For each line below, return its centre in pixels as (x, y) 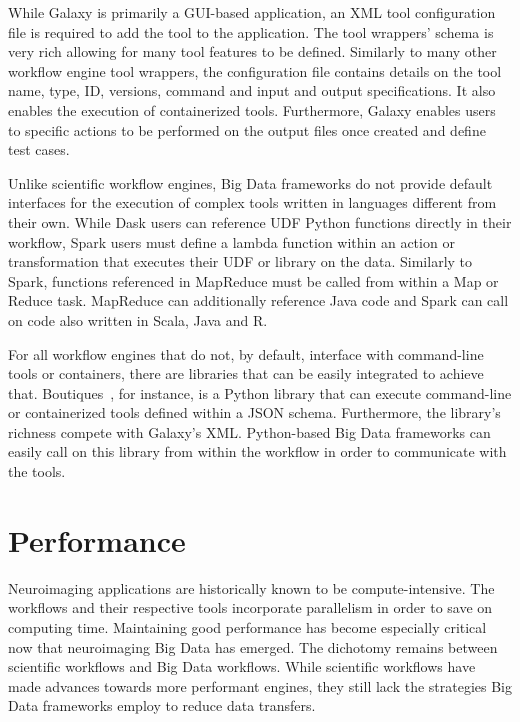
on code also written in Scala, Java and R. (138, 319)
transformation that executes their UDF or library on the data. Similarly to (240, 261)
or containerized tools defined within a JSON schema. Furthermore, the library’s (254, 412)
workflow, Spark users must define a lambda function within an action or (231, 241)
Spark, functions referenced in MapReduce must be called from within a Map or (253, 280)
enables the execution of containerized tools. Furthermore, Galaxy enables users (252, 109)
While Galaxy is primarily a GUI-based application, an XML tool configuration (252, 12)
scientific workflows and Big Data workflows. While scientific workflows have (242, 666)
